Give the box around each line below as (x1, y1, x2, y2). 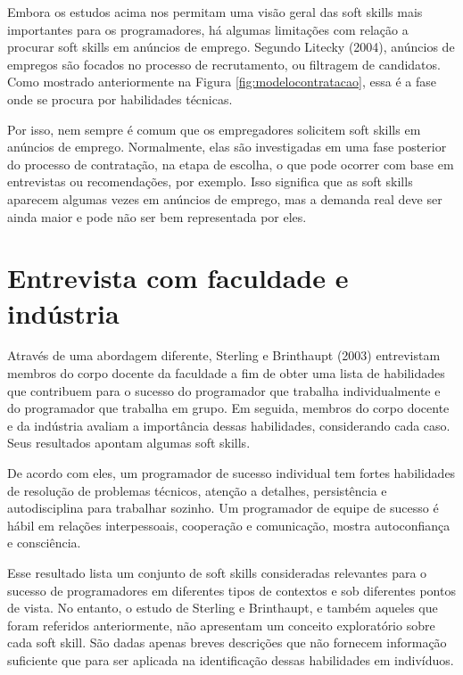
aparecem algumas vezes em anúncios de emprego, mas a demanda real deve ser (7, 189, 442, 208)
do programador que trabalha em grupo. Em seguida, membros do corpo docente (7, 399, 450, 417)
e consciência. (7, 533, 81, 552)
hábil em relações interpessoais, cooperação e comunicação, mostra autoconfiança (7, 515, 451, 534)
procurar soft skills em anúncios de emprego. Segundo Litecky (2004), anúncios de (7, 37, 455, 56)
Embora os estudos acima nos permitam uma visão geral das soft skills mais (7, 3, 423, 21)
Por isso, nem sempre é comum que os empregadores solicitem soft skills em (7, 119, 421, 138)
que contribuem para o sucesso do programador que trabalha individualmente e (7, 381, 441, 399)
